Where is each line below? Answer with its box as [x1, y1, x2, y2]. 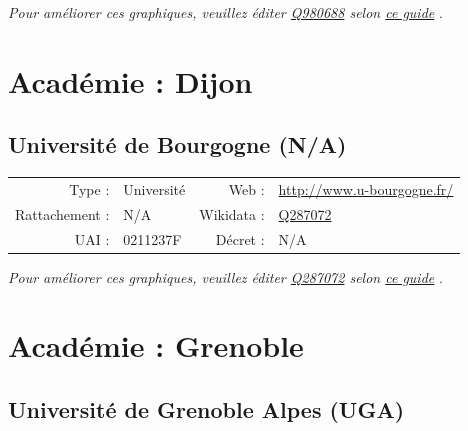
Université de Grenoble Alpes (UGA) [8, 394, 405, 425]
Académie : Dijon [8, 60, 253, 101]
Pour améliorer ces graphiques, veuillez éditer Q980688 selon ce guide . [8, 2, 443, 22]
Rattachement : [15, 203, 110, 224]
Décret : [215, 228, 265, 249]
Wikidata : [199, 203, 265, 224]
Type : [69, 178, 110, 199]
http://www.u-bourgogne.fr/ [278, 178, 454, 199]
